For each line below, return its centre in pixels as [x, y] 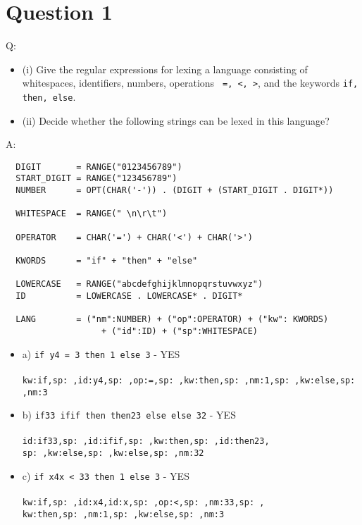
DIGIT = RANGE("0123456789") [99, 167]
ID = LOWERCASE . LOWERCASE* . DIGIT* [129, 296]
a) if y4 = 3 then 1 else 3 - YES [101, 353]
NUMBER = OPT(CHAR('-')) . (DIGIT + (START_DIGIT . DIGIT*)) [175, 191]
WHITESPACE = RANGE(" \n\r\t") [92, 214]
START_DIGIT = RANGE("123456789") [96, 179]
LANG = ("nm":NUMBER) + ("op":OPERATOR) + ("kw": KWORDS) [172, 320]
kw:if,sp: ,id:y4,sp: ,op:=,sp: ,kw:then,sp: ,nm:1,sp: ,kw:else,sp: [189, 380]
